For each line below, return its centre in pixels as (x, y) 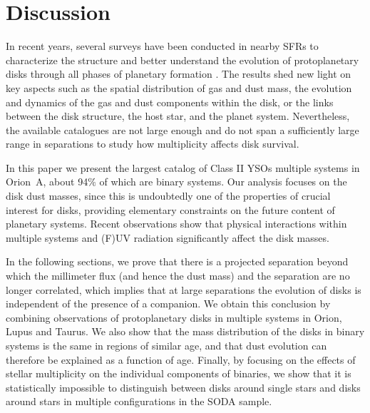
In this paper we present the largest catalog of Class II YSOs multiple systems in (183, 167)
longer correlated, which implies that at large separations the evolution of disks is (184, 289)
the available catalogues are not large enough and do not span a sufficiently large (183, 129)
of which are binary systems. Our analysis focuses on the (223, 182)
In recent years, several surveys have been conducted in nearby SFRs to (162, 46)
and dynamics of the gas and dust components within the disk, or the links (170, 102)
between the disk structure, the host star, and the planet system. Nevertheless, (178, 116)
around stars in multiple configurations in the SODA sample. (139, 401)
